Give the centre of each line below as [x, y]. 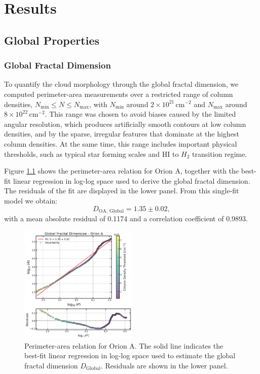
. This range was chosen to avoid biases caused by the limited [140, 114]
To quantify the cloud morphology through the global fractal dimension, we [121, 84]
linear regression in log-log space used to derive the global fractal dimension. [132, 180]
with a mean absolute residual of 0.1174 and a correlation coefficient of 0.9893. [126, 218]
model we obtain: [31, 200]
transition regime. [220, 154]
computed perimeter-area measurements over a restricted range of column [119, 94]
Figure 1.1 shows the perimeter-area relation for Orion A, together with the [122, 171]
